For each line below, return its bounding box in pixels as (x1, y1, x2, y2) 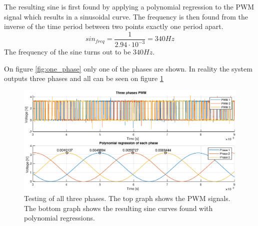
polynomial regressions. (24, 212, 95, 223)
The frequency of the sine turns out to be (4, 46, 131, 57)
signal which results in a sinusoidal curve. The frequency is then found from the (4, 11, 248, 21)
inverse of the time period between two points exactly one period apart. (4, 21, 223, 31)
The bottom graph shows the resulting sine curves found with (24, 202, 213, 213)
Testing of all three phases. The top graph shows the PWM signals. (24, 193, 230, 203)
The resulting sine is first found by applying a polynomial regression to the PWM (4, 1, 254, 11)
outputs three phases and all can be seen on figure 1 (4, 73, 163, 83)
